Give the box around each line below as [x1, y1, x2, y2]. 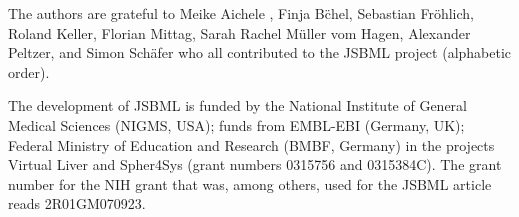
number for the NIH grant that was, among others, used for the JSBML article [8, 173, 492, 194]
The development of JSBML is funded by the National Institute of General [8, 95, 468, 116]
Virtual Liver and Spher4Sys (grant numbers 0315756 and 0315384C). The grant [8, 154, 502, 175]
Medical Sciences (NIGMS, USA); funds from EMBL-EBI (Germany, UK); [8, 114, 465, 135]
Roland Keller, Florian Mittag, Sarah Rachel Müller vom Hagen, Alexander [8, 22, 471, 43]
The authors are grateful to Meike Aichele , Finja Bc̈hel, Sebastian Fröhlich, [8, 3, 475, 23]
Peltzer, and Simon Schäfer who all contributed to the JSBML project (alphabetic [8, 42, 512, 63]
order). [8, 61, 50, 82]
